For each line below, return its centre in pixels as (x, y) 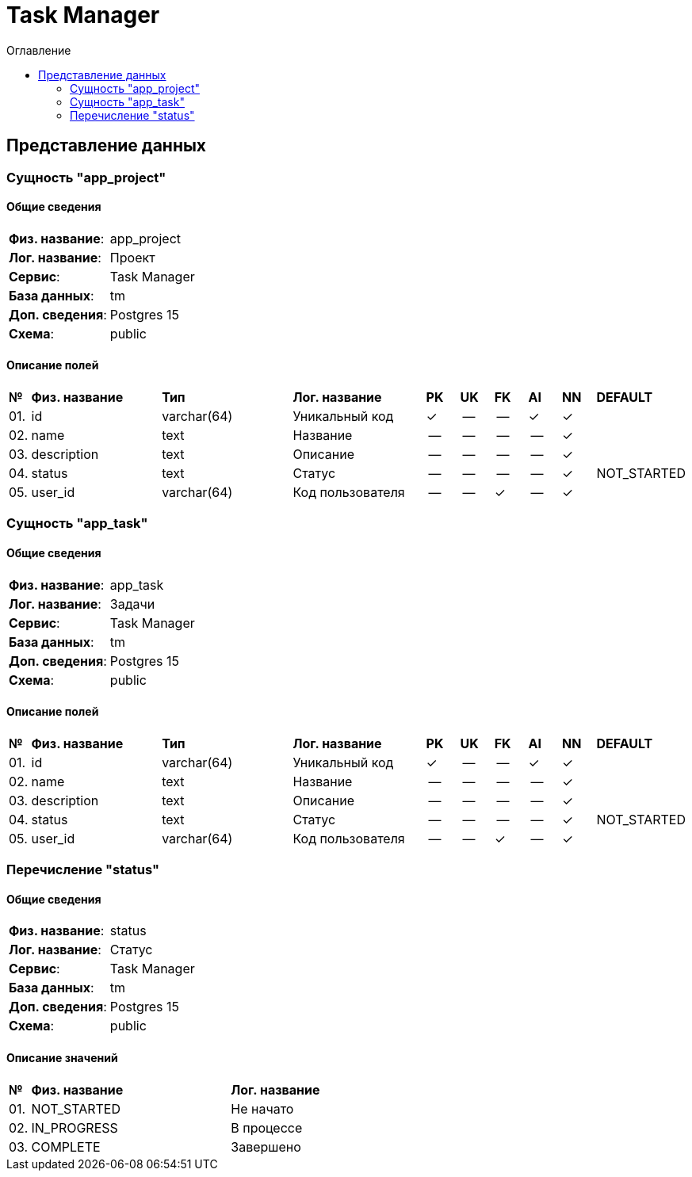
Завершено (266, 1146)
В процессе (267, 1127)
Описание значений (62, 1058)
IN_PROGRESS (75, 1127)
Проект (132, 257)
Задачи (132, 604)
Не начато (262, 1108)
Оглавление (39, 50)
